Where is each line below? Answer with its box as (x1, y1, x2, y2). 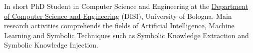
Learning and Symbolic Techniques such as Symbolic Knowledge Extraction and (4, 30, 249, 40)
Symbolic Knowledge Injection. (4, 40, 99, 50)
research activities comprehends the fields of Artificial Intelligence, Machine (4, 20, 235, 31)
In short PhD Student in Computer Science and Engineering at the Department (4, 1, 249, 11)
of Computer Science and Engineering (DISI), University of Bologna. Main (4, 10, 232, 21)
